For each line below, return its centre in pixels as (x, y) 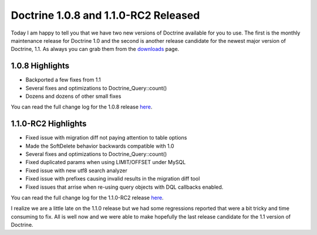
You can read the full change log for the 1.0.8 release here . (82, 107)
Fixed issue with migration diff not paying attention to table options (106, 138)
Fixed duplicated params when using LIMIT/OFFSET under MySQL (106, 162)
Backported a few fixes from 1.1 (63, 80)
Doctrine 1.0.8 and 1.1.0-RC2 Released (105, 15)
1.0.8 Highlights (40, 66)
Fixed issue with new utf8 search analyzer (76, 171)
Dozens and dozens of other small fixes (73, 96)
